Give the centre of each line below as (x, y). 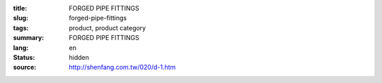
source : (25, 68)
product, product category (108, 27)
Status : (24, 57)
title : (20, 8)
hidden (79, 57)
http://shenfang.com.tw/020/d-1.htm (122, 68)
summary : (29, 38)
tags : (21, 27)
